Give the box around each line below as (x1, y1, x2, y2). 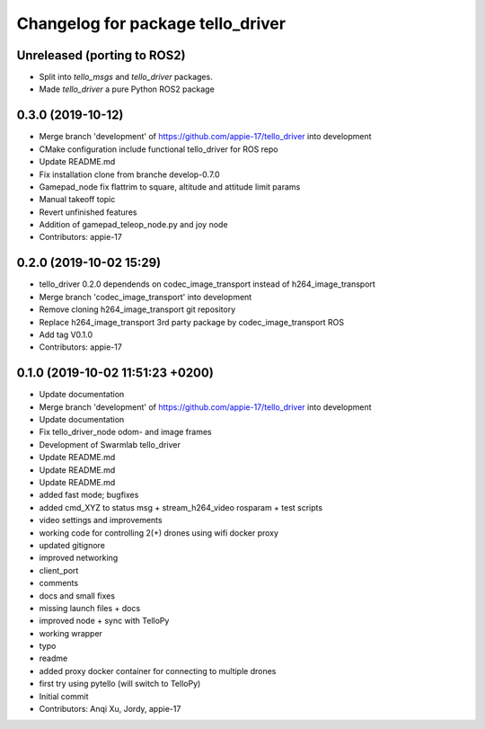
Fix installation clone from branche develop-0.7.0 (39, 169, 220, 180)
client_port (39, 565, 79, 575)
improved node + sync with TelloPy (39, 616, 170, 627)
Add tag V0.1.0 (39, 329, 93, 340)
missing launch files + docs (39, 602, 141, 613)
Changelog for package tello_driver (16, 13, 287, 33)
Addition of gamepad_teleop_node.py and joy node (39, 219, 228, 230)
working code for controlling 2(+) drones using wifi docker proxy (39, 527, 278, 538)
